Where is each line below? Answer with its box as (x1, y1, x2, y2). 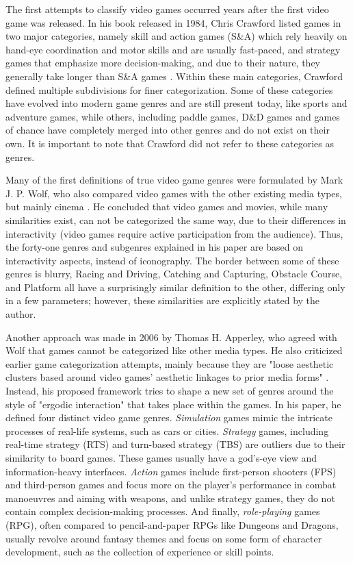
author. (5, 307, 36, 321)
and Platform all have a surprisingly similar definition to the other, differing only (5, 279, 345, 294)
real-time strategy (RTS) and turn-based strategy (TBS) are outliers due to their (5, 437, 345, 451)
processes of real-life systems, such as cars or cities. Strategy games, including (5, 423, 329, 438)
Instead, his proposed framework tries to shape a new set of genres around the (5, 384, 334, 398)
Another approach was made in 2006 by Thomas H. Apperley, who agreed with (5, 329, 337, 344)
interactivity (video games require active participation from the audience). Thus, (5, 226, 343, 240)
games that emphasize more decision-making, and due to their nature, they (5, 55, 320, 70)
